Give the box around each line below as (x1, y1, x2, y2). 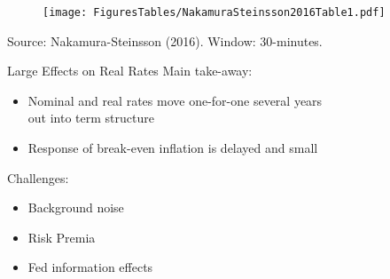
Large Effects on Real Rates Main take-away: (7, 61, 253, 80)
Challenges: (7, 168, 69, 187)
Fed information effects (27, 258, 153, 276)
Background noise (27, 198, 124, 217)
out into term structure (27, 108, 154, 127)
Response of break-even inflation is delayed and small (27, 139, 318, 157)
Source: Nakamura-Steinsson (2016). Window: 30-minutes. (7, 31, 323, 50)
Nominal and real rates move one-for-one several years (27, 91, 323, 109)
